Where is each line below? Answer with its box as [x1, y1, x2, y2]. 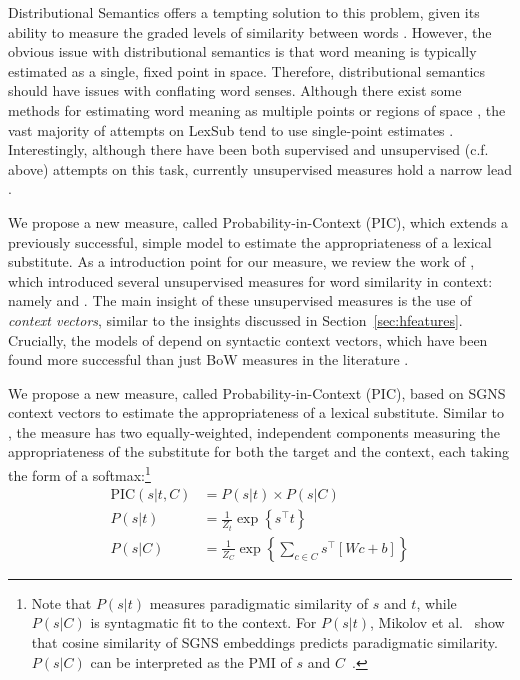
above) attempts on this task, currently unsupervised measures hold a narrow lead [8, 158, 512, 179]
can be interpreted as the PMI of [90, 651, 292, 672]
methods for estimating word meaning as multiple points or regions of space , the [8, 99, 506, 120]
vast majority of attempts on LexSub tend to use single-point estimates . [8, 119, 454, 140]
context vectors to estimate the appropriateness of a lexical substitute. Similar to [8, 402, 505, 423]
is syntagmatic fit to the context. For [90, 612, 317, 633]
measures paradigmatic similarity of [149, 592, 369, 613]
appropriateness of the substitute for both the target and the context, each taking [8, 441, 509, 462]
